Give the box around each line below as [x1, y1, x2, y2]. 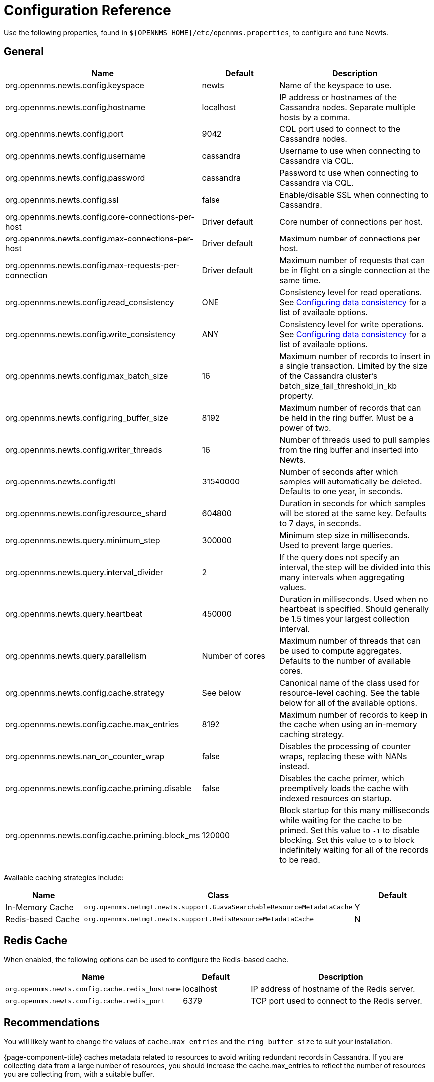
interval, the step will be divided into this [279, 562, 431, 572]
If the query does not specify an [279, 552, 399, 562]
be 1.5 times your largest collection [279, 613, 410, 624]
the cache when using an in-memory [279, 719, 417, 729]
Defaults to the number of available [279, 655, 411, 666]
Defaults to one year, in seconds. [279, 486, 403, 496]
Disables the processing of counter [279, 741, 411, 751]
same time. [279, 275, 321, 285]
